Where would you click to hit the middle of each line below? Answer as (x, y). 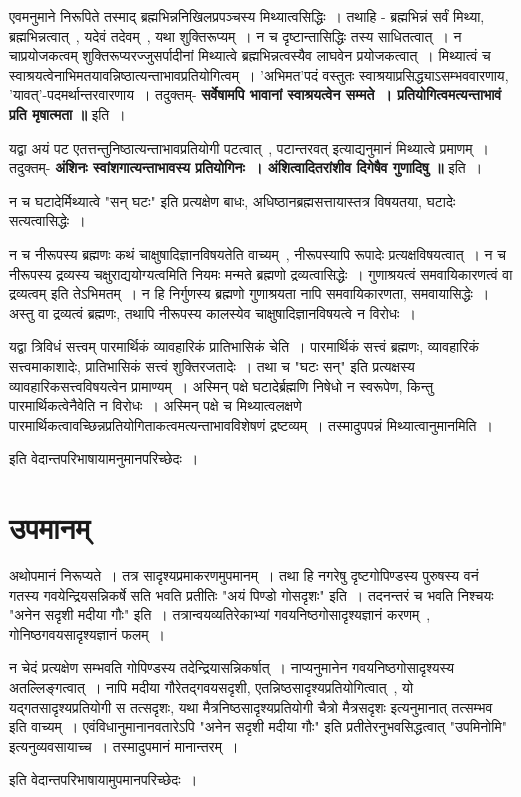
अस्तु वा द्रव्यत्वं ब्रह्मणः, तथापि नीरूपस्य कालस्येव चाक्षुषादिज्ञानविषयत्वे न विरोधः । (212, 312)
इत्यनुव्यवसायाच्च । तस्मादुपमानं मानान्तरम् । (124, 745)
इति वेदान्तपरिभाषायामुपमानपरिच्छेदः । (103, 779)
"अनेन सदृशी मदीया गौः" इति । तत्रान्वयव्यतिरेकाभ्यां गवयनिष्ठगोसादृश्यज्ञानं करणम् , (220, 614)
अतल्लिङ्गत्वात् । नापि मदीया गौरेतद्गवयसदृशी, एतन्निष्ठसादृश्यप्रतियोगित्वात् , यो (211, 686)
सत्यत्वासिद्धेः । (47, 220)
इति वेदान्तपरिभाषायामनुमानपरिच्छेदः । (104, 458)
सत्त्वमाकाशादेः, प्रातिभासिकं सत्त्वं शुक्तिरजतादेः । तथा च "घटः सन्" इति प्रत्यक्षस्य (212, 365)
